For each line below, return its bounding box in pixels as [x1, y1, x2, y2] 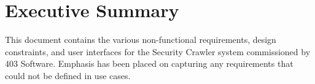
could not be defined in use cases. [5, 69, 131, 82]
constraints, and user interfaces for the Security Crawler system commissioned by [5, 45, 311, 58]
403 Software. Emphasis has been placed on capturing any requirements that [5, 57, 294, 70]
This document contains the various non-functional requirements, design [5, 33, 276, 46]
